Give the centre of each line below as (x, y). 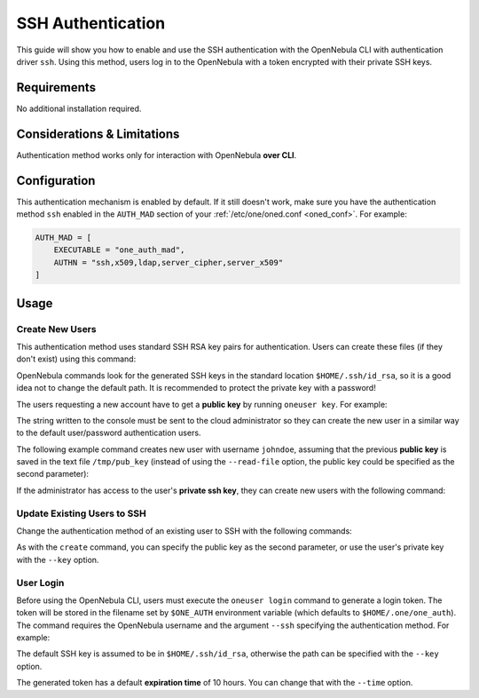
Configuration (56, 181)
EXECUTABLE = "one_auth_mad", (119, 250)
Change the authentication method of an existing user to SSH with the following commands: (184, 531)
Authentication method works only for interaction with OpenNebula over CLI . (157, 155)
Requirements (56, 87)
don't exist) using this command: (76, 359)
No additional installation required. (79, 108)
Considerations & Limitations (98, 134)
